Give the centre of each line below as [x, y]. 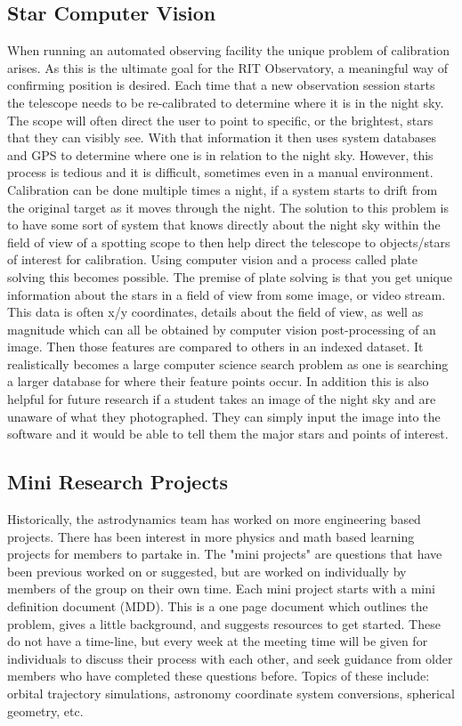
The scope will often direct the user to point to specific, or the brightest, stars [220, 120]
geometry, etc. [45, 710]
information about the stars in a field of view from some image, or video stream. [227, 294]
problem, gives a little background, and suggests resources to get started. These [224, 623]
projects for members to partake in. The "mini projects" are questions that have [225, 554]
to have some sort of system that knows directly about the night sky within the [224, 225]
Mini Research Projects [118, 482]
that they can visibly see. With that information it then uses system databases [222, 137]
